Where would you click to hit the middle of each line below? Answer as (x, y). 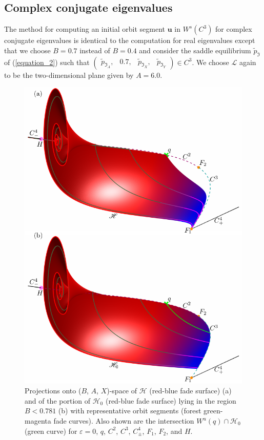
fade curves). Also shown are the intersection (124, 421)
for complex (234, 29)
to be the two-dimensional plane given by (69, 75)
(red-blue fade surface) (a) (190, 391)
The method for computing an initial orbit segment (85, 29)
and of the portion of (58, 400)
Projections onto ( (53, 391)
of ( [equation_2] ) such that (47, 62)
